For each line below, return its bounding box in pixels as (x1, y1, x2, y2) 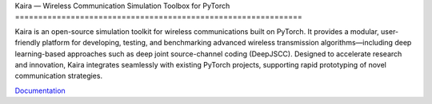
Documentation (14, 86, 66, 95)
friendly (14, 38, 41, 48)
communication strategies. (14, 71, 103, 81)
